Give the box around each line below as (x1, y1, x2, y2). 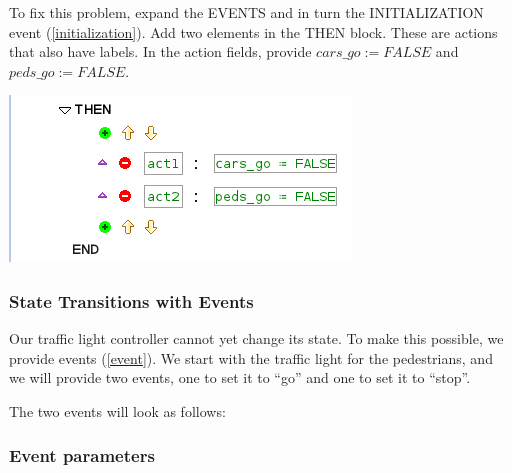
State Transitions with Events (9, 288, 254, 313)
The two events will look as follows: (9, 400, 226, 421)
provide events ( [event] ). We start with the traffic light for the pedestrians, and (9, 347, 493, 368)
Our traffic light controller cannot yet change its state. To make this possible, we (9, 328, 504, 349)
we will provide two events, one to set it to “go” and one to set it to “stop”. (9, 367, 471, 388)
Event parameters (9, 443, 155, 468)
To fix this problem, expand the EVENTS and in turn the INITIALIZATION (9, 2, 484, 22)
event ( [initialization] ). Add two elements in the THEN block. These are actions (9, 21, 498, 42)
